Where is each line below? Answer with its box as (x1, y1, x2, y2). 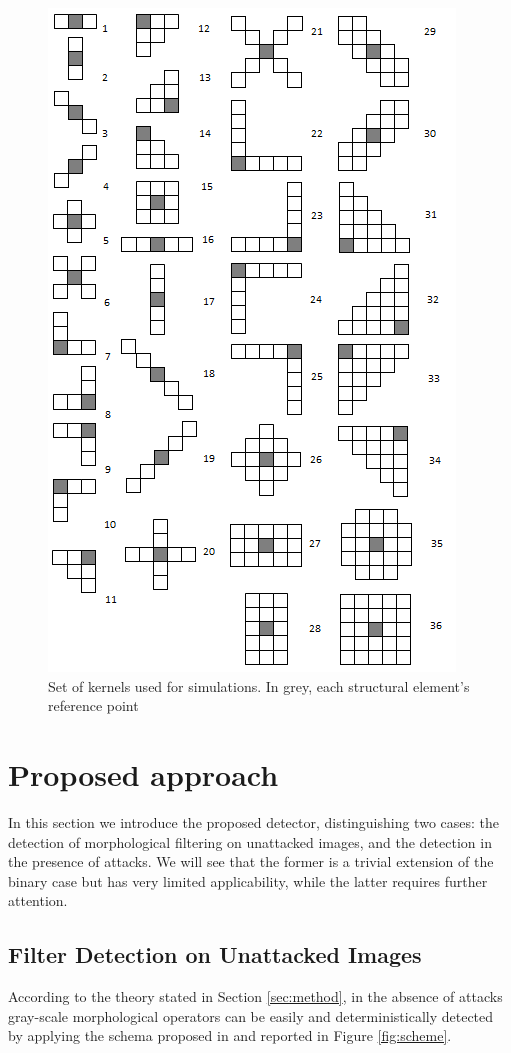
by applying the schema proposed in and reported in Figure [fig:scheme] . (8, 1025, 452, 1046)
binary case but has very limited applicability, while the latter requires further (8, 870, 488, 891)
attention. (8, 890, 68, 911)
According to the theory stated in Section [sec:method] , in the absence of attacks (8, 986, 503, 1007)
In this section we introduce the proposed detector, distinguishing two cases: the (8, 811, 500, 832)
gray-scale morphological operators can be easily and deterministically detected (8, 1005, 494, 1026)
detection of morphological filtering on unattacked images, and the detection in (8, 831, 492, 852)
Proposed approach (8, 753, 279, 794)
